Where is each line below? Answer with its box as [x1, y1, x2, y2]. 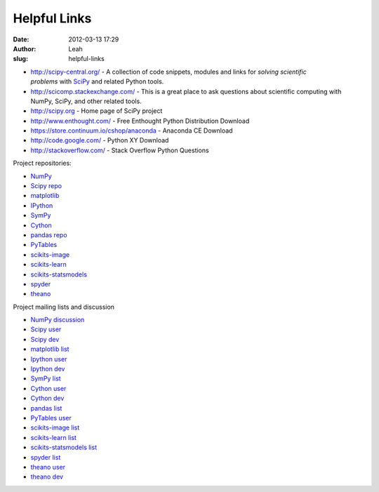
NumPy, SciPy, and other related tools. [30, 97, 142, 105]
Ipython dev [30, 365, 65, 373]
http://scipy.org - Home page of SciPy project [30, 107, 163, 115]
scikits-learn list [30, 433, 77, 441]
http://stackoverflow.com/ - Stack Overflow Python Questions [30, 146, 210, 154]
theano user [30, 463, 66, 471]
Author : [13, 44, 36, 53]
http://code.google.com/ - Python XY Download [30, 136, 169, 145]
